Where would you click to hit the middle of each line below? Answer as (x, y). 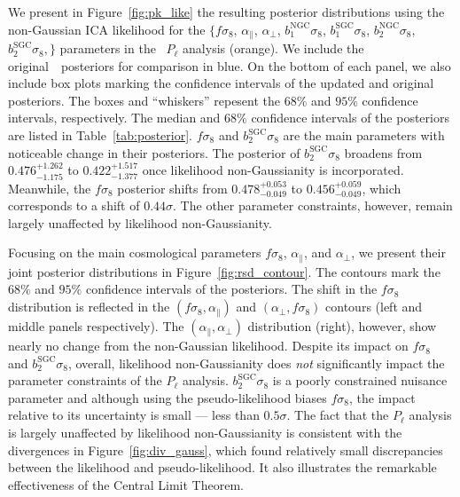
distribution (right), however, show (342, 326)
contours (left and (374, 307)
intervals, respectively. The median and (114, 118)
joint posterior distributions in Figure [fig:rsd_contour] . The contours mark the (224, 271)
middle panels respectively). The (96, 326)
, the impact (382, 397)
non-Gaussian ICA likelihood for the (107, 29)
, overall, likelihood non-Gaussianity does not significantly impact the (256, 363)
